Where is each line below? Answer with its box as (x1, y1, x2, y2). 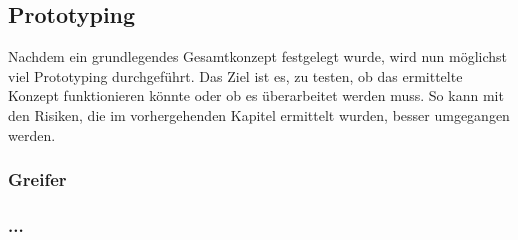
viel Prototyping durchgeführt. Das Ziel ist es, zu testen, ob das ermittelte (8, 65, 463, 86)
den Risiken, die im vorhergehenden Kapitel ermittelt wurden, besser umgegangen (8, 104, 510, 125)
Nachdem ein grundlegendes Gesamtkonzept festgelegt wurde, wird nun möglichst (8, 46, 508, 67)
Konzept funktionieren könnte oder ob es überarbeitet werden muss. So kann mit (8, 85, 504, 106)
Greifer (8, 167, 67, 192)
